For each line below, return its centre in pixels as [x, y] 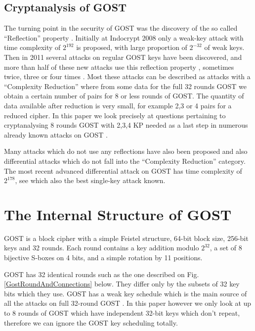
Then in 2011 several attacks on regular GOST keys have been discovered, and [123, 57]
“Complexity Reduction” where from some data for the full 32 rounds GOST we [125, 86]
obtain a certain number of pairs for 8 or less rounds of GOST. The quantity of [124, 96]
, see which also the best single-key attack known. [90, 180]
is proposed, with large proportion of [132, 47]
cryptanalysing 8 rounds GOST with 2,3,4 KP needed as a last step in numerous [126, 125]
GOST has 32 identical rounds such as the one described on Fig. [102, 274]
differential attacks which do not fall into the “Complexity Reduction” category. [125, 161]
